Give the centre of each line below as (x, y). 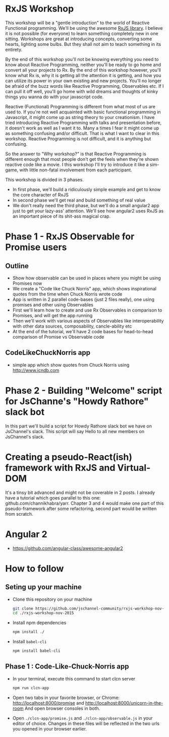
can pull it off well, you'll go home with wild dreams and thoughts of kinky (82, 91)
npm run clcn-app (31, 688)
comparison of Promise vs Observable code (58, 337)
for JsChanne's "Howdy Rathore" (77, 401)
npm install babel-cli (36, 651)
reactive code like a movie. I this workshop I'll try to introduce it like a (77, 164)
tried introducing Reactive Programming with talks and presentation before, (83, 122)
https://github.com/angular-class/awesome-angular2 (68, 548)
